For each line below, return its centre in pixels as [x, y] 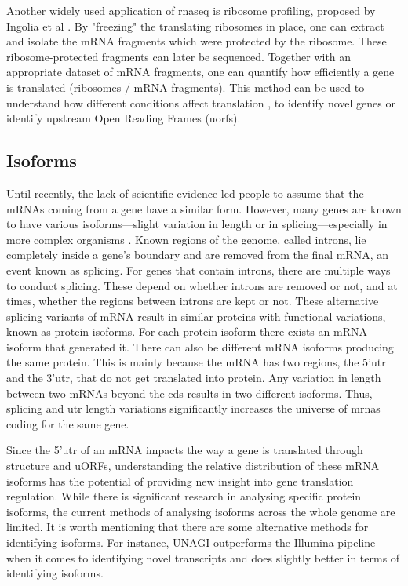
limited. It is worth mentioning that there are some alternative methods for [188, 527]
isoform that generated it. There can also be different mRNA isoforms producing [200, 346]
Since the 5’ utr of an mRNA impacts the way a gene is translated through [185, 450]
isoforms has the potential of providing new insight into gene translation [180, 480]
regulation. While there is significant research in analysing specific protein [184, 496]
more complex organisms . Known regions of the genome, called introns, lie [186, 239]
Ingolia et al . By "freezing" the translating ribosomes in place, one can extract [195, 25]
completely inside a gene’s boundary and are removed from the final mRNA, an [198, 255]
